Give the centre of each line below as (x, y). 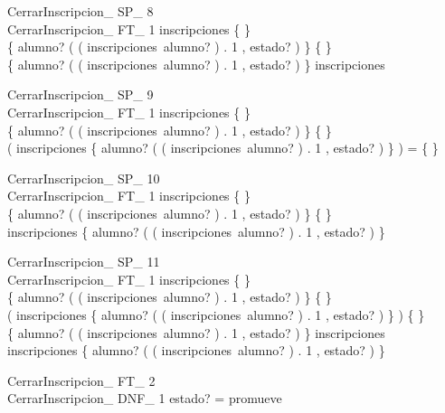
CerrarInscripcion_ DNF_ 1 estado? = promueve (145, 398)
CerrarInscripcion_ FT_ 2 (81, 380)
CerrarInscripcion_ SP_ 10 (84, 178)
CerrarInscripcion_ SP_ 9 (80, 94)
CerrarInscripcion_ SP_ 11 (84, 262)
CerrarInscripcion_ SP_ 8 (80, 11)
